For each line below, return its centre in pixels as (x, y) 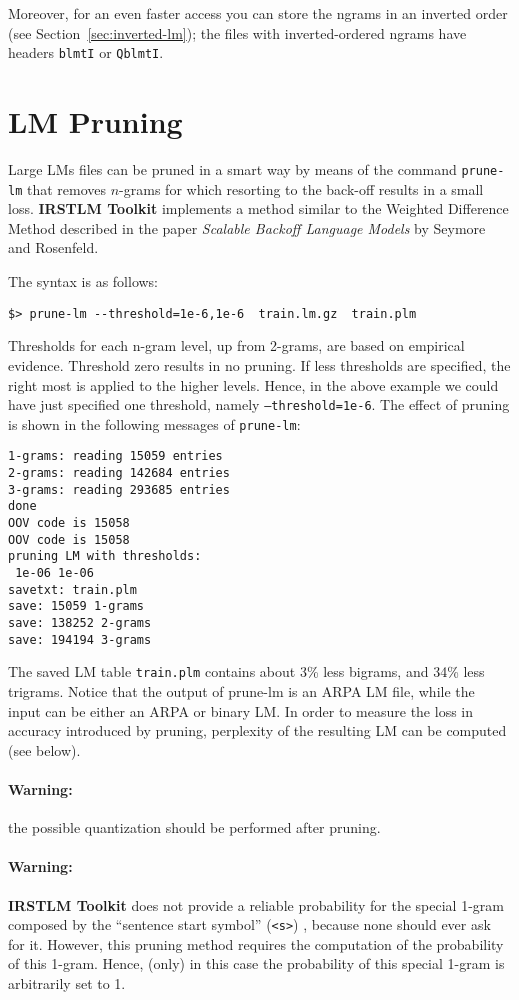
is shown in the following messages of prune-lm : (154, 423)
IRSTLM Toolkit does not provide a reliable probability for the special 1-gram (256, 904)
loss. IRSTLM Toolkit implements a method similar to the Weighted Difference (258, 208)
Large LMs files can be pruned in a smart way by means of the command (232, 168)
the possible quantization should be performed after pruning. (194, 827)
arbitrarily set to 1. (67, 982)
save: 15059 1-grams (76, 606)
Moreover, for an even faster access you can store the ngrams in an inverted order (258, 13)
